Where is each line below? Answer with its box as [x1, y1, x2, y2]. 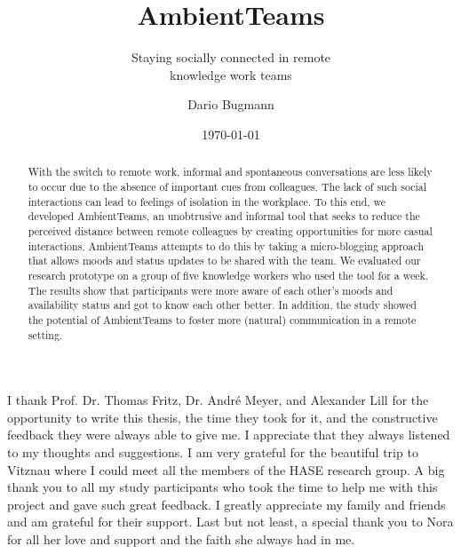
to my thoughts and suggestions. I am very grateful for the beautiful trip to [7, 442, 418, 461]
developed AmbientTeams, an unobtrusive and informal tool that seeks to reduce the [28, 209, 420, 224]
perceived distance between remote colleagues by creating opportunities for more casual [28, 223, 433, 238]
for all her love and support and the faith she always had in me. [7, 529, 355, 548]
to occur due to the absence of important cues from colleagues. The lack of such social [28, 178, 427, 194]
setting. [28, 327, 63, 342]
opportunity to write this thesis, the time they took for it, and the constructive [7, 408, 438, 426]
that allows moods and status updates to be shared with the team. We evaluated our [28, 253, 421, 268]
